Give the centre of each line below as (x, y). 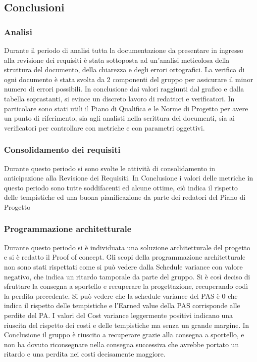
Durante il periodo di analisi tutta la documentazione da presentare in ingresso (124, 50)
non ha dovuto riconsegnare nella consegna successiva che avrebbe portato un (122, 344)
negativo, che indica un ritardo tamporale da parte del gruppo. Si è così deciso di (127, 276)
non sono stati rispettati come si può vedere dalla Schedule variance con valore (123, 266)
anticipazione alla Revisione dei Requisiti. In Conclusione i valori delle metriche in (129, 178)
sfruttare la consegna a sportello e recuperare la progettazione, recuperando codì (126, 286)
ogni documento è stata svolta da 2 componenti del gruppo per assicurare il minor (128, 79)
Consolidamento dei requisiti (62, 150)
